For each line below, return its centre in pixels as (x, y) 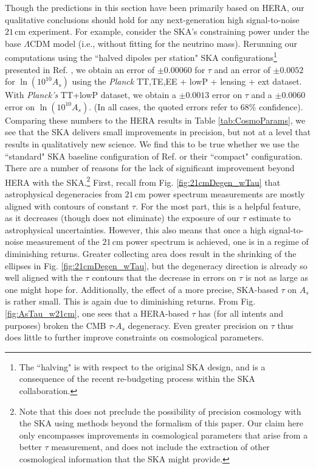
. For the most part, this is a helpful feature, (218, 206)
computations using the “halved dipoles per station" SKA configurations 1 (141, 57)
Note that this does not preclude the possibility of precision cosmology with (160, 411)
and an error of (242, 69)
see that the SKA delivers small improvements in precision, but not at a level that (158, 132)
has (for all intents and (241, 313)
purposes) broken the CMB (56, 325)
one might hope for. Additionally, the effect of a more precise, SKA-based (142, 289)
